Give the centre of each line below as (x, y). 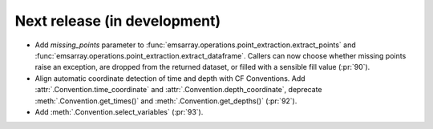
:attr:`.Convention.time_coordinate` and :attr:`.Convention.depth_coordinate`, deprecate (178, 90)
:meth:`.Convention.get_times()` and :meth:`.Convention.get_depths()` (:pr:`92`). (166, 101)
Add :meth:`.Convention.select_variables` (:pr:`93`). (119, 111)
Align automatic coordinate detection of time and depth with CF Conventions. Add (170, 78)
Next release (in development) (118, 21)
